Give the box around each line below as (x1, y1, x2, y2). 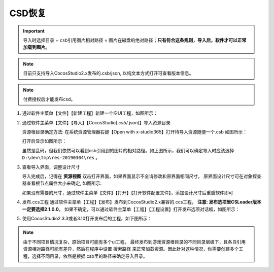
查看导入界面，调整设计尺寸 (22, 164, 80, 170)
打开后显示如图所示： (22, 138, 67, 144)
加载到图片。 (23, 44, 50, 50)
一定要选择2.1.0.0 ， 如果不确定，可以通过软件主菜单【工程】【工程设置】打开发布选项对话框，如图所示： (22, 206, 241, 212)
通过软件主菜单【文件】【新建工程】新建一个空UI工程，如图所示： (22, 110, 158, 116)
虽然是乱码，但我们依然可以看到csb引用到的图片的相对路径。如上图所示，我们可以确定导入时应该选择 (22, 147, 234, 153)
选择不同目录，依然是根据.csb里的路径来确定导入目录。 (31, 253, 148, 259)
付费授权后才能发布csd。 (23, 96, 76, 102)
